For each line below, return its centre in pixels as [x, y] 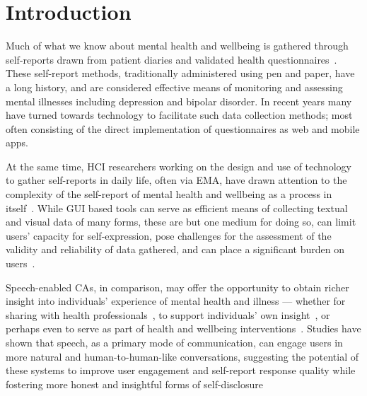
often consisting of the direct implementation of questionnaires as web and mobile [183, 128]
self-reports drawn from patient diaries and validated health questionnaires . [171, 59]
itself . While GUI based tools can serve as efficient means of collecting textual [177, 208]
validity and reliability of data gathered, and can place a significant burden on [175, 249]
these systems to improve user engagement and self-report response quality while [181, 370]
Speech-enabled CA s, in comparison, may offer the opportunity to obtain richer [177, 287]
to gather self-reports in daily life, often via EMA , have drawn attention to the [176, 180]
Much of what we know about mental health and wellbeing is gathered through [177, 46]
